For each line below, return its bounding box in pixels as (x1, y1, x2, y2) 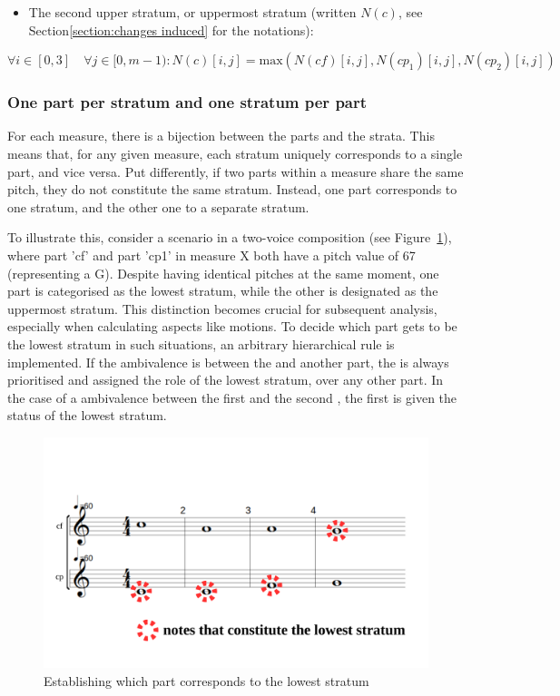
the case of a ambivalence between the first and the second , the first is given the (7, 387, 457, 407)
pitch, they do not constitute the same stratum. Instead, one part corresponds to (7, 180, 457, 199)
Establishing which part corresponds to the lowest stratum (44, 671, 369, 690)
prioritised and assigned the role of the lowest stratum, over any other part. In (7, 370, 444, 389)
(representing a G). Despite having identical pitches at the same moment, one (7, 263, 439, 282)
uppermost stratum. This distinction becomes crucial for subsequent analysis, (7, 299, 437, 318)
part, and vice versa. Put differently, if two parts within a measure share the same (7, 162, 464, 181)
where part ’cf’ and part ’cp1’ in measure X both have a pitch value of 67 (7, 245, 416, 264)
